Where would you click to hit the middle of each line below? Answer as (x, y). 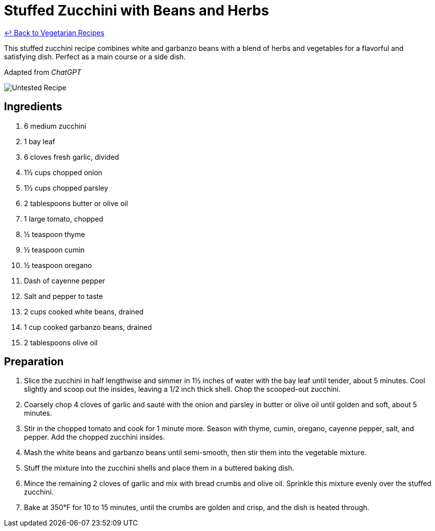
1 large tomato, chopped (64, 219)
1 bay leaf (40, 141)
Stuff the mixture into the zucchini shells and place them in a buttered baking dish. (159, 468)
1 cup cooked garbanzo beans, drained (88, 327)
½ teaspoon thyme (55, 234)
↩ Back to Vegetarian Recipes (54, 32)
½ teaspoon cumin (54, 250)
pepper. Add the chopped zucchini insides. (95, 437)
